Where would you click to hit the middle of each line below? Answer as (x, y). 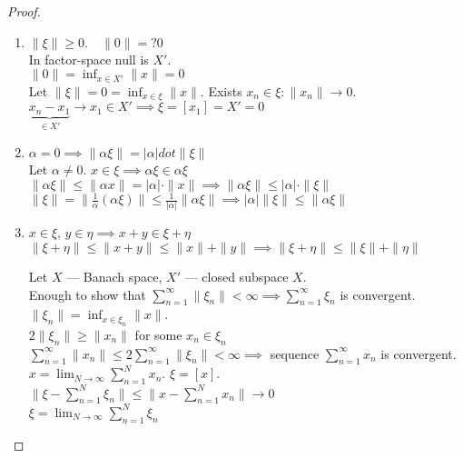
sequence (295, 353)
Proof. (24, 11)
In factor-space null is (89, 59)
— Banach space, (114, 276)
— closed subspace (236, 276)
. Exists (221, 90)
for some (158, 334)
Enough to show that (87, 294)
